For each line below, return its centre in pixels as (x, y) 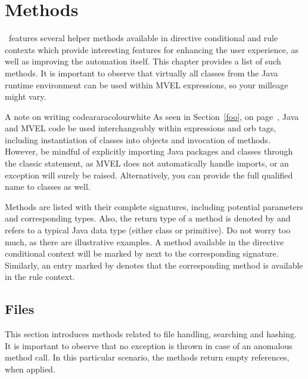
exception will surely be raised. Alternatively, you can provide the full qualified (149, 175)
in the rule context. (40, 277)
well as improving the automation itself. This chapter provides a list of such (143, 61)
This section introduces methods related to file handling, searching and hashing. (151, 334)
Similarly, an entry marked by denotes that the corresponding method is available (154, 265)
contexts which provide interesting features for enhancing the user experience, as (152, 49)
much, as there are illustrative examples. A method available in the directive (144, 241)
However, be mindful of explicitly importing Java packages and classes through (149, 151)
